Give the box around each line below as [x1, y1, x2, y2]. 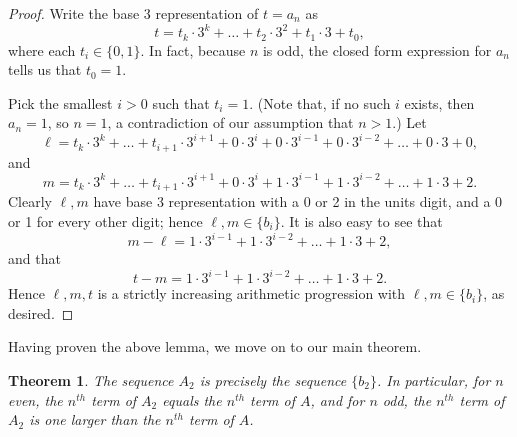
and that [8, 248, 61, 269]
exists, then [404, 92, 475, 113]
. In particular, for [376, 369, 491, 390]
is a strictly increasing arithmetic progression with [97, 283, 406, 304]
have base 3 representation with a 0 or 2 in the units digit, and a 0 [93, 191, 503, 212]
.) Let [392, 112, 427, 133]
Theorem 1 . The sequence [8, 369, 174, 390]
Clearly [8, 191, 52, 212]
